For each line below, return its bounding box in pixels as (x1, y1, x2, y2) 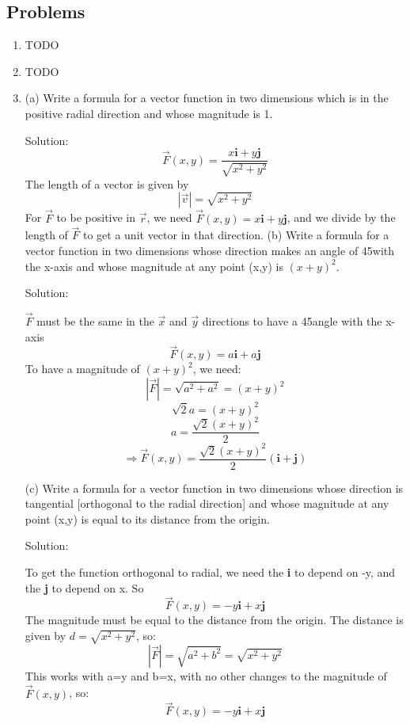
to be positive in (56, 209, 136, 226)
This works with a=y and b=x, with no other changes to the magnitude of (25, 667, 387, 684)
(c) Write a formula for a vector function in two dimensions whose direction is (25, 479, 404, 496)
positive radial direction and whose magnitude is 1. (25, 105, 273, 121)
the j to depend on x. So (25, 579, 144, 596)
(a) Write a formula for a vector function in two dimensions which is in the (25, 90, 389, 106)
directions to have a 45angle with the (202, 313, 382, 330)
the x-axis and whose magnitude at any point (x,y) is (25, 257, 283, 274)
